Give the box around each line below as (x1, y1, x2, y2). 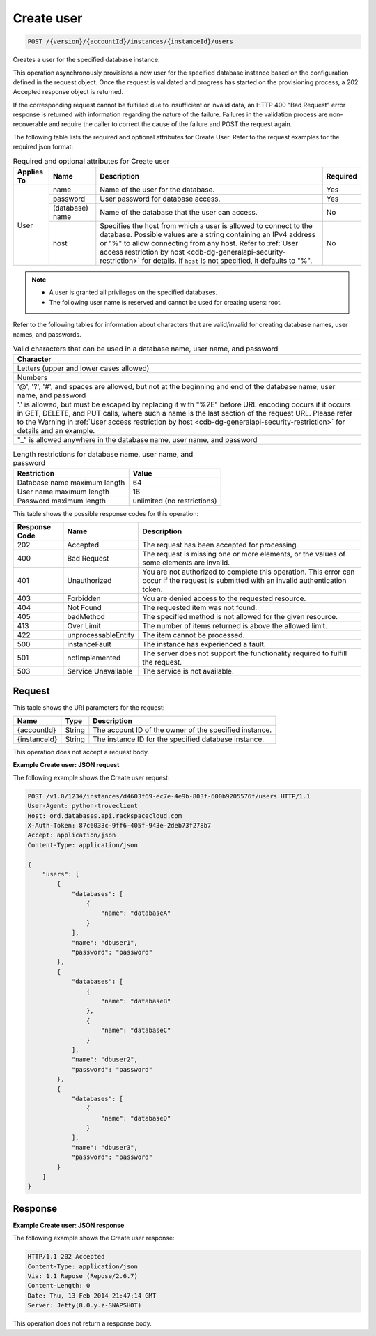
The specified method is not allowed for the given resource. (142, 612, 338, 622)
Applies (17, 167, 44, 177)
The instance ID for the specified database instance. (93, 734, 265, 744)
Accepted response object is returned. (13, 88, 124, 96)
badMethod (67, 612, 106, 622)
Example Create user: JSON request (13, 761, 120, 769)
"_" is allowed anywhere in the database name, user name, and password (17, 435, 258, 445)
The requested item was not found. (142, 603, 258, 613)
